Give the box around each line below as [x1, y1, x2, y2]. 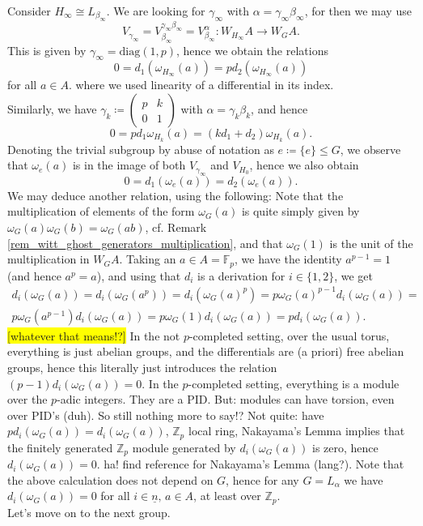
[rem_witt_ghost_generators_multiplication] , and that [7, 234, 283, 251]
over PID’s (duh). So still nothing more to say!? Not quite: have [7, 406, 324, 423]
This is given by [7, 41, 87, 58]
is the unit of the [329, 234, 413, 251]
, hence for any [226, 471, 299, 488]
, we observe [340, 140, 401, 157]
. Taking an [119, 250, 176, 267]
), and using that [96, 267, 181, 284]
